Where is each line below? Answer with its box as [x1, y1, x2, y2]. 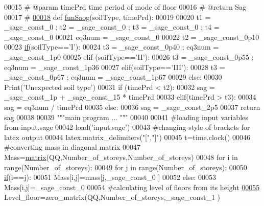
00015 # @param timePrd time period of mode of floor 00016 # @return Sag [4, 2, 247, 12]
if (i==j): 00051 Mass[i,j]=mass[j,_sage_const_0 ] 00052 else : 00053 [4, 172, 217, 182]
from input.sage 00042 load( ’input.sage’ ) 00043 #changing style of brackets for [4, 122, 250, 132]
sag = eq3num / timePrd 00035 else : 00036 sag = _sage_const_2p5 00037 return [4, 101, 260, 112]
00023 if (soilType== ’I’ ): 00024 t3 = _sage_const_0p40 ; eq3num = [4, 41, 219, 52]
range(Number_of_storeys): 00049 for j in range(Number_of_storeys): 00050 [4, 162, 247, 172]
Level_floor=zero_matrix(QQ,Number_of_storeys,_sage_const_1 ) [4, 192, 221, 202]
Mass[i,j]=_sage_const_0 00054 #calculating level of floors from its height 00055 [4, 181, 260, 192]
